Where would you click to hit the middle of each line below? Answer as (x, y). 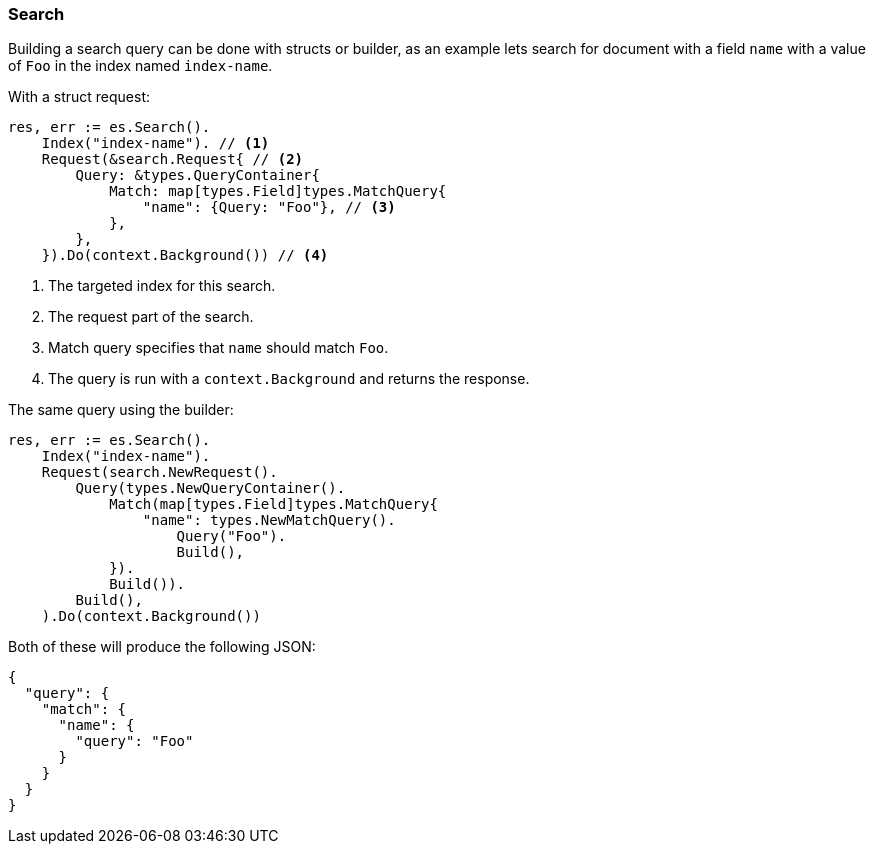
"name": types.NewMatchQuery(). (269, 520)
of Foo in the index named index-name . (140, 66)
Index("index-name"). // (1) (155, 143)
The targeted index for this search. (162, 286)
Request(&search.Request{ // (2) (172, 159)
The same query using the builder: (121, 410)
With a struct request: (79, 97)
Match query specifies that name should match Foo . (218, 348)
